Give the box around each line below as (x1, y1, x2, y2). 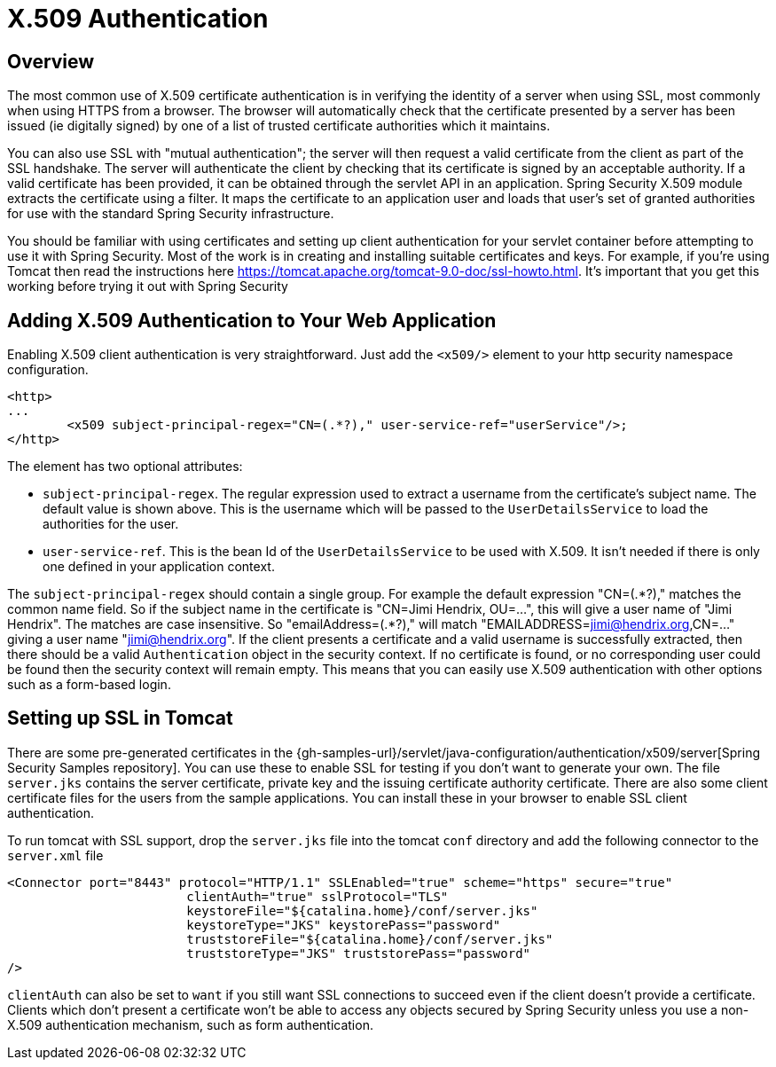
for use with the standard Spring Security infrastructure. (7, 206, 334, 222)
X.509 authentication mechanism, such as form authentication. (7, 1016, 373, 1032)
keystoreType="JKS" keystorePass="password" (186, 917, 501, 932)
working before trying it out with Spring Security (7, 279, 288, 294)
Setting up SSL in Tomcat (7, 707, 233, 730)
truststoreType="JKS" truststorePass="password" (186, 945, 531, 961)
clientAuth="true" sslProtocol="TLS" (186, 889, 449, 904)
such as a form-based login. (7, 677, 171, 693)
